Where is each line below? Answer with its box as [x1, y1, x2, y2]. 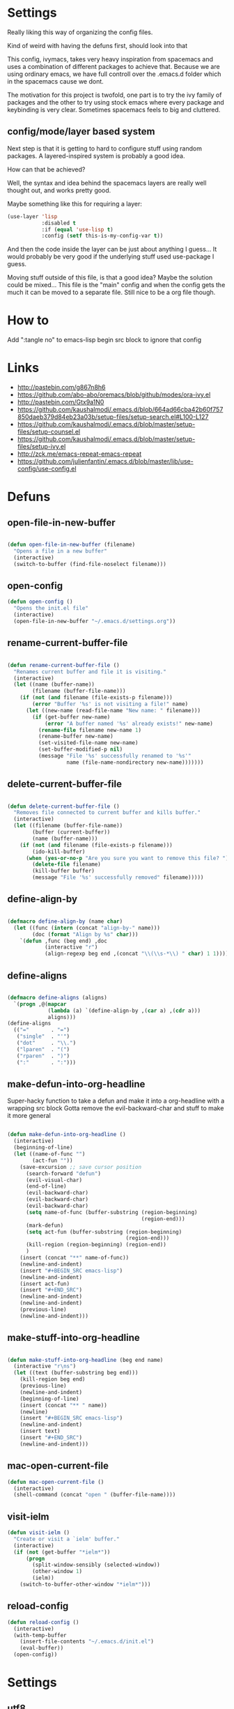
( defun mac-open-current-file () [7, 1478, 104, 1485]
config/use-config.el [17, 465, 77, 473]
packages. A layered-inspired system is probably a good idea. [7, 151, 185, 160]
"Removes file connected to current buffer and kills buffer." [13, 809, 201, 816]
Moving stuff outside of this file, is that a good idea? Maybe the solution [7, 273, 213, 282]
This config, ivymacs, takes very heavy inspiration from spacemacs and [7, 54, 214, 63]
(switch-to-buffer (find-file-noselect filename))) [13, 560, 167, 567]
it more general [7, 1112, 51, 1120]
